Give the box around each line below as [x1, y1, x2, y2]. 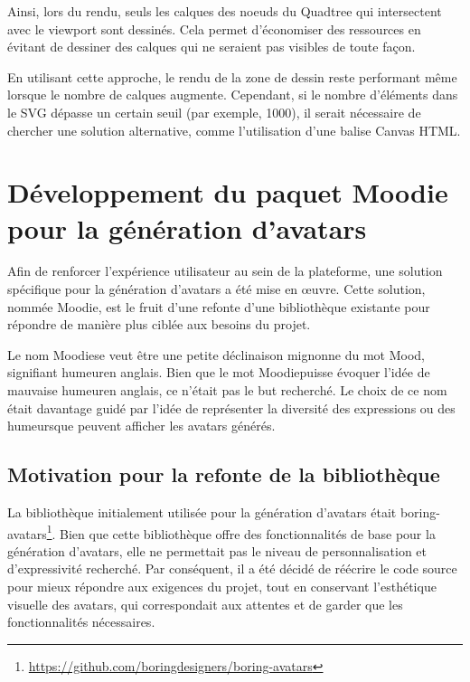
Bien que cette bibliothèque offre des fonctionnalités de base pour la [60, 524, 436, 543]
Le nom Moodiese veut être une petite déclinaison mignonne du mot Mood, [7, 345, 425, 364]
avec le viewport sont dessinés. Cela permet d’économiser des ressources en [7, 19, 421, 38]
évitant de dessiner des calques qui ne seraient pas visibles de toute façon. [7, 37, 416, 56]
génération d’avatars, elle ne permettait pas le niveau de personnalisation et [7, 541, 428, 560]
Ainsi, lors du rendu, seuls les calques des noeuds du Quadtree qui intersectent [7, 2, 442, 20]
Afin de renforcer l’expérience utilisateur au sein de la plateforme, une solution [7, 261, 443, 280]
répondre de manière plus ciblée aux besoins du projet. [7, 315, 311, 334]
